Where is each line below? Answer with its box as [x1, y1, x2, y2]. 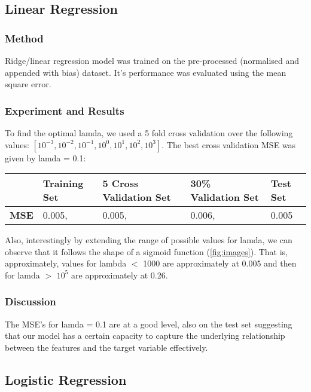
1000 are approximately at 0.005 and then [143, 257, 297, 269]
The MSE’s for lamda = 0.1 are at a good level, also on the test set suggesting [5, 317, 292, 330]
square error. [5, 78, 51, 90]
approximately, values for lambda [5, 257, 127, 269]
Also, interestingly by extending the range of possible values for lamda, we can [5, 234, 292, 246]
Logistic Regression [5, 370, 127, 388]
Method [5, 30, 44, 45]
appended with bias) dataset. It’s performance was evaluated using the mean [5, 66, 286, 78]
